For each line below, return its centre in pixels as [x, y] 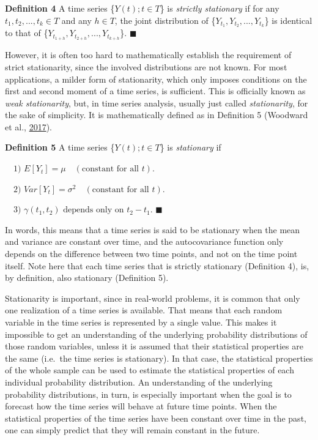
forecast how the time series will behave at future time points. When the [141, 406]
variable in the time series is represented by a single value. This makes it [141, 322]
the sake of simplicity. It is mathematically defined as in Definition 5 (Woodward [157, 115]
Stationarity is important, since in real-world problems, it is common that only [153, 298]
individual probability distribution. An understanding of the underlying [139, 382]
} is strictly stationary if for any [220, 8]
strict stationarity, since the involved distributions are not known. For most [146, 66]
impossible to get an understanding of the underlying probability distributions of [156, 334]
